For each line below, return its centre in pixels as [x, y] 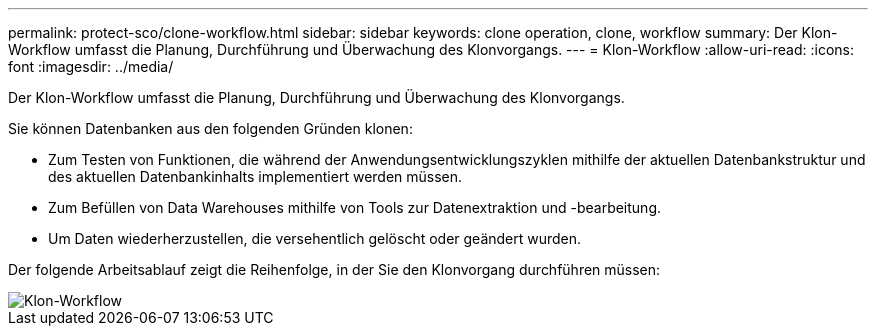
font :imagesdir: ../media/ [91, 66]
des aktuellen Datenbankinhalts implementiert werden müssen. [255, 176]
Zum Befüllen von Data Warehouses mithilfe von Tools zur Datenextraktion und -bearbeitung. [355, 207]
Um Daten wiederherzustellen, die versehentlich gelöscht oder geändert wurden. [315, 238]
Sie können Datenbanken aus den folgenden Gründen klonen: [210, 128]
